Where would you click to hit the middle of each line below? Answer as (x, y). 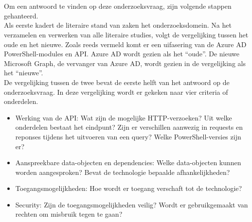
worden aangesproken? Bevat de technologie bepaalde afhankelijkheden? (123, 172)
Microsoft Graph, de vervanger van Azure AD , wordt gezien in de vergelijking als (125, 63)
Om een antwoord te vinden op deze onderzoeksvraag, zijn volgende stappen (118, 6)
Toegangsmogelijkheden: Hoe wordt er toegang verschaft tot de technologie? (129, 188)
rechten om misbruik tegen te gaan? (69, 214)
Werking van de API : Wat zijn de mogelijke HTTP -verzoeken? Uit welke (124, 117)
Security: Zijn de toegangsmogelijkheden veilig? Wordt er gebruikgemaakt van (132, 204)
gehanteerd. (21, 15)
